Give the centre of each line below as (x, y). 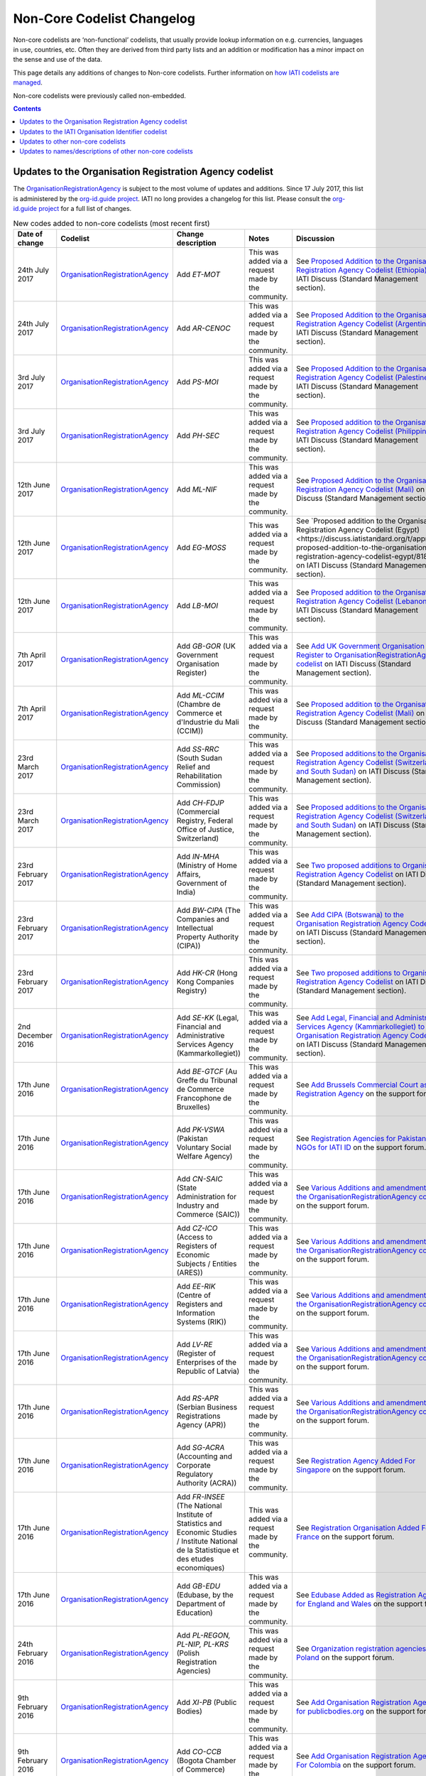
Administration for (207, 1196)
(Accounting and (204, 1456)
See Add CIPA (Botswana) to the (350, 914)
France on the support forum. (345, 1537)
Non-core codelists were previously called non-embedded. (99, 95)
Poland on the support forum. (345, 1657)
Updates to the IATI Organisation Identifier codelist (93, 131)
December (35, 1035)
